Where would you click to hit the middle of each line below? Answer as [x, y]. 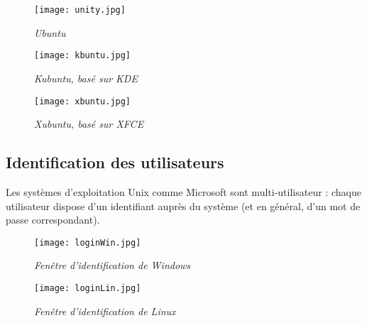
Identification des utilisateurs [115, 162]
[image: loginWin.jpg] [88, 242]
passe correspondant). [53, 220]
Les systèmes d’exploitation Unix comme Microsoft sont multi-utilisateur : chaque [183, 191]
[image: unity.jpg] [80, 10]
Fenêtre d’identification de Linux [105, 311]
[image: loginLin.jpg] [88, 288]
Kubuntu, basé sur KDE [86, 78]
